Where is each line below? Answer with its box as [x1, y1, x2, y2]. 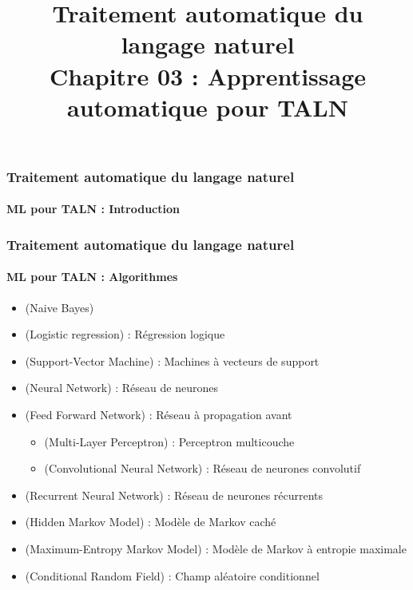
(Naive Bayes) [25, 299, 94, 315]
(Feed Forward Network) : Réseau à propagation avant [25, 406, 292, 423]
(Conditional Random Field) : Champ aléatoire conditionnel [25, 567, 320, 584]
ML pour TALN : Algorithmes [6, 268, 178, 285]
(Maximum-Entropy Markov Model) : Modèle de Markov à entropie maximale [25, 541, 407, 557]
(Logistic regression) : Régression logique [25, 326, 225, 343]
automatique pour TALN [67, 90, 348, 123]
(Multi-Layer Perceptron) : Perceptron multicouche [44, 433, 295, 449]
